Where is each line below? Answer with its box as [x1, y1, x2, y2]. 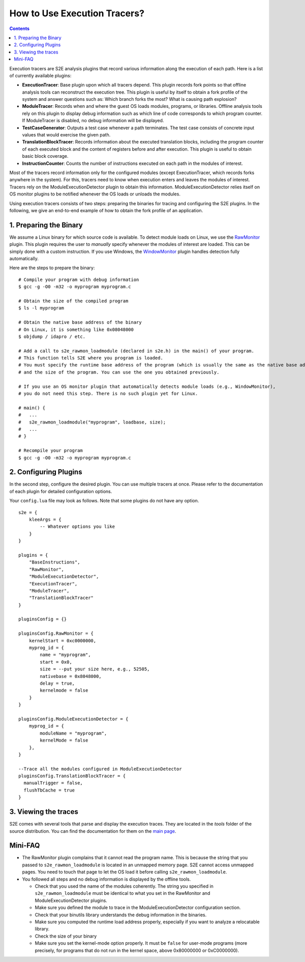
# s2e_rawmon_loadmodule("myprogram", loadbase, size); [18, 419, 166, 425]
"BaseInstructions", [28, 559, 80, 565]
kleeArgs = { [28, 517, 62, 523]
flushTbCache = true [23, 787, 75, 793]
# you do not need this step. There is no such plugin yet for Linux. [18, 391, 198, 397]
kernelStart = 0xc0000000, [28, 638, 97, 643]
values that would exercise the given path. [22, 132, 111, 138]
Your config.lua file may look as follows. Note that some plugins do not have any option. [9, 498, 199, 504]
